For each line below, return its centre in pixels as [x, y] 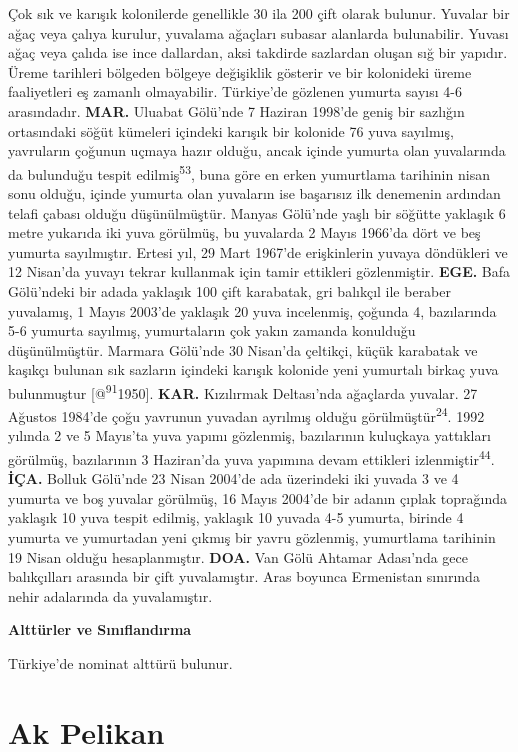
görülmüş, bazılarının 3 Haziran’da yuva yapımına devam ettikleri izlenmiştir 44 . [251, 457]
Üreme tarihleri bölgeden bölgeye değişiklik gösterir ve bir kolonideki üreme [240, 71]
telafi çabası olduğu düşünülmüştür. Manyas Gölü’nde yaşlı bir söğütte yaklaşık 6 [257, 212]
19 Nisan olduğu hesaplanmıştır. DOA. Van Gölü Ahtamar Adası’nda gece [238, 556]
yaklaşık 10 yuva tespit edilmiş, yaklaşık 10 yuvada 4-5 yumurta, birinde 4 [236, 517]
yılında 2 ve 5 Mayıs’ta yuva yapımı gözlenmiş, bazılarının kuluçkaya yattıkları [249, 435]
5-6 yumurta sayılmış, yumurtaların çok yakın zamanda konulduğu [212, 330]
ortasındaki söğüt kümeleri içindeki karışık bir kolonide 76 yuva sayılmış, [231, 130]
